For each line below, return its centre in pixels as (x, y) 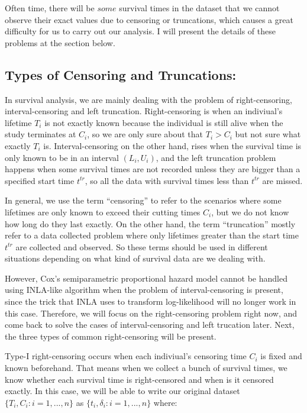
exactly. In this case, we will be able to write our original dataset (122, 391)
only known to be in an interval (62, 157)
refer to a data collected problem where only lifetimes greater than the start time (152, 235)
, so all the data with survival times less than (167, 180)
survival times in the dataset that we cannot (199, 8)
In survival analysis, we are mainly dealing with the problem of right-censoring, (148, 99)
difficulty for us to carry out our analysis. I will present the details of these (140, 31)
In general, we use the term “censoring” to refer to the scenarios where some (143, 200)
